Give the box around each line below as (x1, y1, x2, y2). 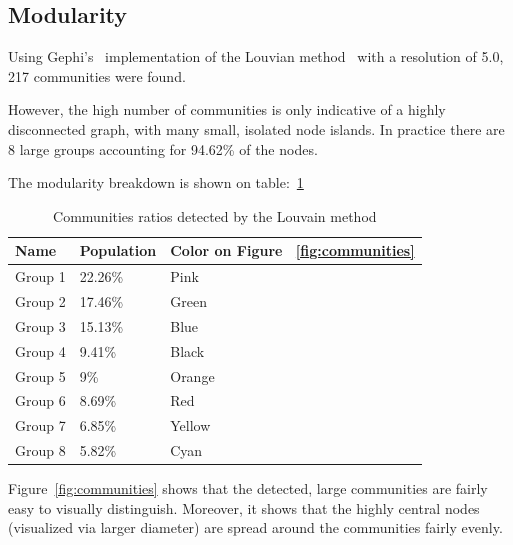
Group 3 (15, 315, 66, 336)
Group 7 (15, 415, 66, 436)
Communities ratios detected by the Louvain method (53, 205, 377, 226)
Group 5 (15, 365, 66, 386)
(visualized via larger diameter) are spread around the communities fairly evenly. (8, 517, 503, 538)
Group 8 (15, 440, 66, 461)
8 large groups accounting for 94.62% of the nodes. (8, 138, 318, 159)
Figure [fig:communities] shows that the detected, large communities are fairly (8, 478, 488, 499)
